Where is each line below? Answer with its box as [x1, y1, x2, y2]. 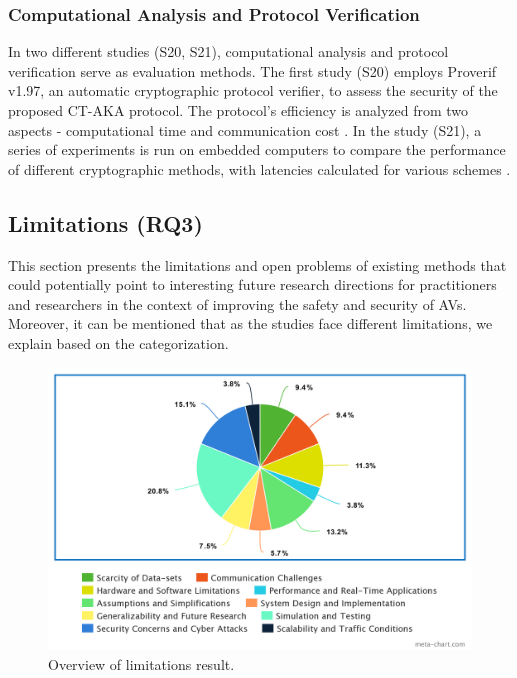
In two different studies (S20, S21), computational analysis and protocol [8, 41, 449, 62]
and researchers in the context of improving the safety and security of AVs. [8, 293, 467, 314]
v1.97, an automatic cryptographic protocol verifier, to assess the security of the [8, 80, 498, 101]
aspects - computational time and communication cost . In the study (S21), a [8, 119, 482, 140]
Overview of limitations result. [48, 653, 235, 674]
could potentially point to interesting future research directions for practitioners [8, 274, 497, 295]
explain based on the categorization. [8, 332, 229, 353]
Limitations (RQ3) [8, 207, 203, 238]
